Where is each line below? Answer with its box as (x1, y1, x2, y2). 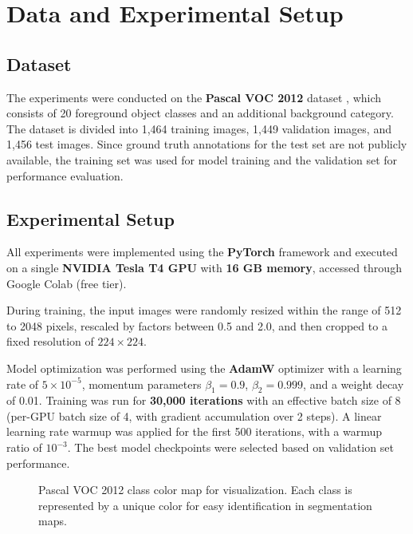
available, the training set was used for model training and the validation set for (6, 151, 398, 168)
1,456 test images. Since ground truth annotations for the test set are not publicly (6, 136, 407, 152)
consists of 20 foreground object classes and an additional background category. (6, 105, 394, 121)
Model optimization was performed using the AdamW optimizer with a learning (6, 359, 402, 376)
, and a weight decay (303, 375, 404, 392)
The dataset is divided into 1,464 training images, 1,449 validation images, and (6, 120, 391, 136)
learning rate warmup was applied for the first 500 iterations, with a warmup (6, 423, 383, 440)
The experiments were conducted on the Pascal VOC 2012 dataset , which (6, 89, 382, 105)
